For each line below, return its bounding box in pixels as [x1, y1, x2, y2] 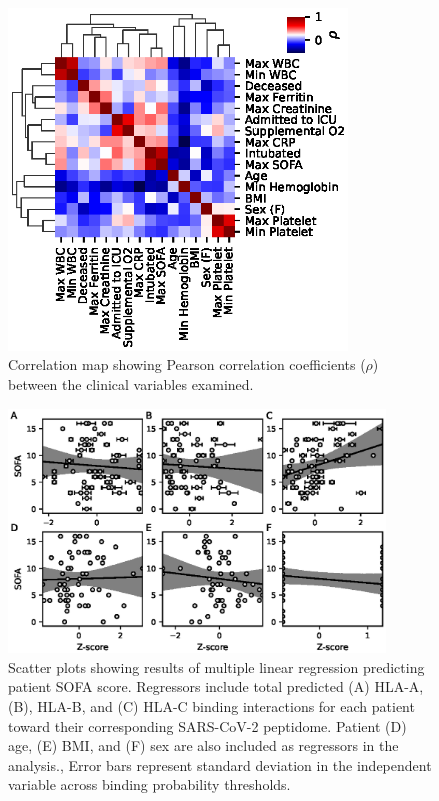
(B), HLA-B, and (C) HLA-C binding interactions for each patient [8, 695, 415, 716]
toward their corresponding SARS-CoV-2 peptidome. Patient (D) [8, 715, 407, 736]
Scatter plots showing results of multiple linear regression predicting [8, 656, 425, 677]
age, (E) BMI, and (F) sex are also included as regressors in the [8, 735, 399, 756]
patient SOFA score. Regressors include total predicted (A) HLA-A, [8, 676, 424, 697]
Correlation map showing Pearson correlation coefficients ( [8, 354, 366, 375]
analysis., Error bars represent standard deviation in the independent [8, 754, 432, 775]
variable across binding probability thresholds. [8, 774, 291, 795]
